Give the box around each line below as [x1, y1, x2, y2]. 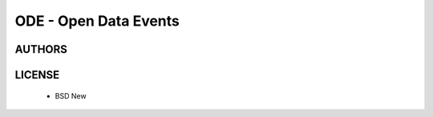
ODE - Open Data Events [14, 12, 180, 30]
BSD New [55, 91, 87, 100]
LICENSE [14, 68, 60, 82]
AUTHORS [14, 42, 68, 56]
